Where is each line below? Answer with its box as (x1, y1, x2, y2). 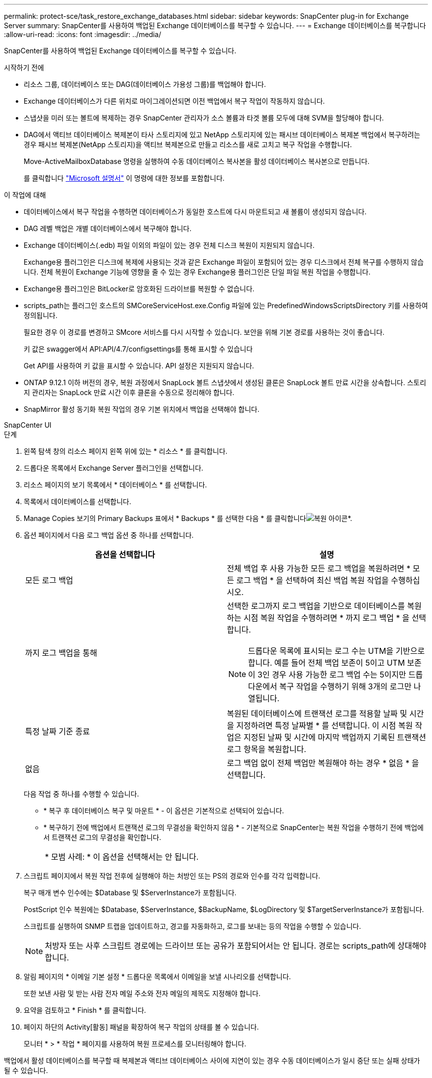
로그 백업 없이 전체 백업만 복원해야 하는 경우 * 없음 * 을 (227, 758, 419, 768)
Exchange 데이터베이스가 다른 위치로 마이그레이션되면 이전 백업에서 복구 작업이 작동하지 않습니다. (24, 97, 325, 105)
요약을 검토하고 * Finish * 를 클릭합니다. (24, 1006, 146, 1014)
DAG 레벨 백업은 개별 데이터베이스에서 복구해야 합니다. (24, 224, 192, 233)
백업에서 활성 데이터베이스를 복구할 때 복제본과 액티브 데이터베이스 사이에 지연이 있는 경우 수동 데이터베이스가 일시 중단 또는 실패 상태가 (4, 1056, 420, 1065)
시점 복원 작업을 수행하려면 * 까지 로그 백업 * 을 (243, 613, 410, 623)
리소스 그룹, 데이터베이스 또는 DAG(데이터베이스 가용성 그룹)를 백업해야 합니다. (24, 80, 266, 88)
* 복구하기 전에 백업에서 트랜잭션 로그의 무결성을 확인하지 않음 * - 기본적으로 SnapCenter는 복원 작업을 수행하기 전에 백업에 (43, 823, 424, 832)
